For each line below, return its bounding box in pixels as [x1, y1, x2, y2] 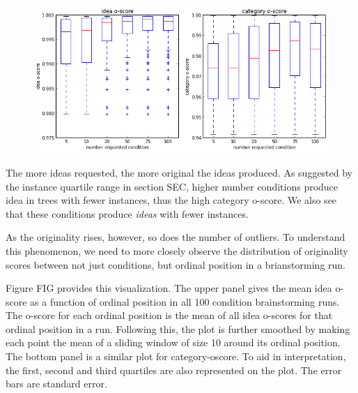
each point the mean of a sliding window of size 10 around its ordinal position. [6, 335, 341, 350]
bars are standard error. [6, 376, 107, 391]
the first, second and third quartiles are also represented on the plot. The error [6, 362, 342, 377]
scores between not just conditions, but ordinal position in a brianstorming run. [6, 257, 345, 272]
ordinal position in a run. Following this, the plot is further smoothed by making [6, 321, 350, 336]
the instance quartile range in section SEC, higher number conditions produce [6, 179, 338, 193]
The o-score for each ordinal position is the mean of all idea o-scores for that [6, 308, 333, 322]
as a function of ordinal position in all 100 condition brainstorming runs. [30, 294, 340, 309]
